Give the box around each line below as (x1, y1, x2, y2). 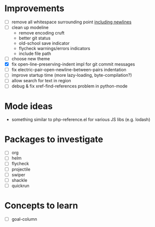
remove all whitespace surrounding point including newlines (11, 19, 132, 25)
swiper (11, 172, 26, 177)
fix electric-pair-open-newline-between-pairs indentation (11, 67, 126, 73)
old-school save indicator (18, 40, 70, 46)
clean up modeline (11, 25, 49, 30)
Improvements (4, 3, 64, 14)
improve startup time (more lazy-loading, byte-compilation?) (11, 72, 132, 78)
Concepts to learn (4, 200, 78, 211)
